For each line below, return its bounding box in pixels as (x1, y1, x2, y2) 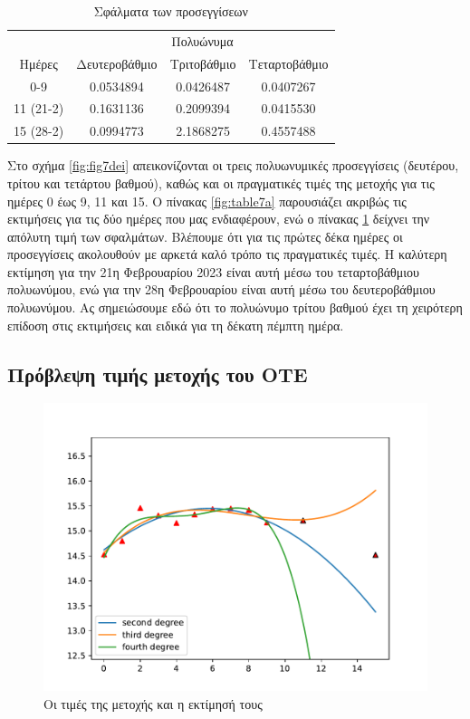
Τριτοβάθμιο (169, 53, 236, 72)
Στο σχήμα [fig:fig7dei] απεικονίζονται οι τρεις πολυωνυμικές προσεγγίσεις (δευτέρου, (7, 156, 459, 175)
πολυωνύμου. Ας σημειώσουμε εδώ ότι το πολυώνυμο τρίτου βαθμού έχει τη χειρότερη (7, 298, 463, 317)
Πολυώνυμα (171, 31, 234, 50)
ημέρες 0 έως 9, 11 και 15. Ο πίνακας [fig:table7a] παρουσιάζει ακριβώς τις (7, 191, 407, 210)
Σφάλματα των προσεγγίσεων (93, 2, 248, 20)
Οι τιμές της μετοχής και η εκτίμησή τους (43, 695, 263, 714)
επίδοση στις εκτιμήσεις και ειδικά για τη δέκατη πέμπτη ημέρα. (7, 315, 344, 334)
